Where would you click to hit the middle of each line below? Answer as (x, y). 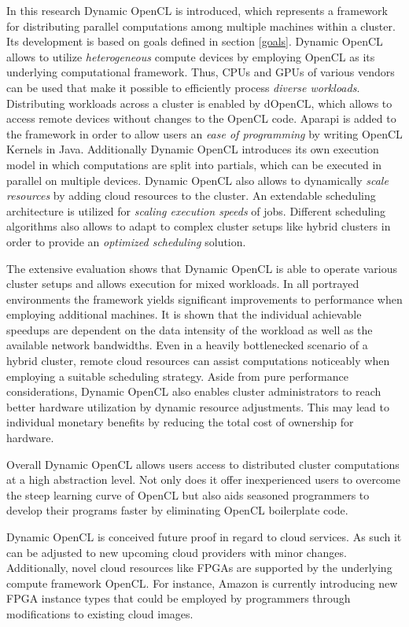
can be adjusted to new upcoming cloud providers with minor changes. (177, 552)
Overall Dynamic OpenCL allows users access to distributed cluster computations (203, 464)
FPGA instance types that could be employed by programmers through (179, 598)
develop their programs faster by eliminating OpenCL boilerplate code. (177, 510)
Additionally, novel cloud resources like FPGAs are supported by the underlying (199, 568)
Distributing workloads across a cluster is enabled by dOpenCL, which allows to (199, 103)
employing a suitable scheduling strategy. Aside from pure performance (177, 376)
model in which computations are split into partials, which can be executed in (194, 164)
